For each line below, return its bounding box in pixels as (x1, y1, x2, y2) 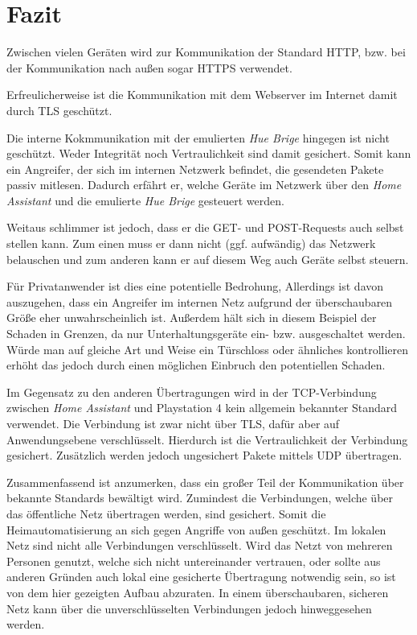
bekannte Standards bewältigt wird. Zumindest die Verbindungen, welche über (6, 489, 394, 506)
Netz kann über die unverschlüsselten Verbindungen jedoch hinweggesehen (6, 600, 372, 616)
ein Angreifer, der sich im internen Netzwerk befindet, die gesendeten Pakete (6, 160, 384, 177)
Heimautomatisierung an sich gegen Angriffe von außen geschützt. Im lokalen (6, 521, 386, 538)
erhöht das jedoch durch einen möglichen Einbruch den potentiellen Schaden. (6, 357, 386, 373)
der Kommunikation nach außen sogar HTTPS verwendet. (6, 59, 292, 76)
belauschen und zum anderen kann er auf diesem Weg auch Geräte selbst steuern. (6, 250, 409, 267)
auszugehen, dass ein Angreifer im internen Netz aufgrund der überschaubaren (6, 293, 393, 310)
